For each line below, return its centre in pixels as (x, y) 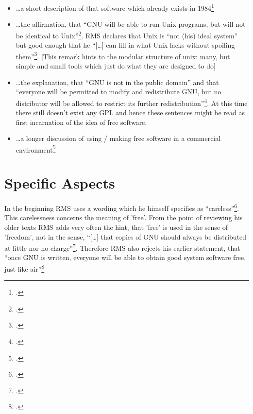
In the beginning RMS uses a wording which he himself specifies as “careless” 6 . (122, 207)
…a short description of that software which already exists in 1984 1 (115, 7)
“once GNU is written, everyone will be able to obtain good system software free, (125, 257)
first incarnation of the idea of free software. (81, 122)
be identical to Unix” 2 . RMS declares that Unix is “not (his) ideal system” (127, 34)
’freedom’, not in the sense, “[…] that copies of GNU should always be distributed (126, 236)
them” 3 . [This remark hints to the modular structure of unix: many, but (123, 55)
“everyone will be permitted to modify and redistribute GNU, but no (118, 92)
